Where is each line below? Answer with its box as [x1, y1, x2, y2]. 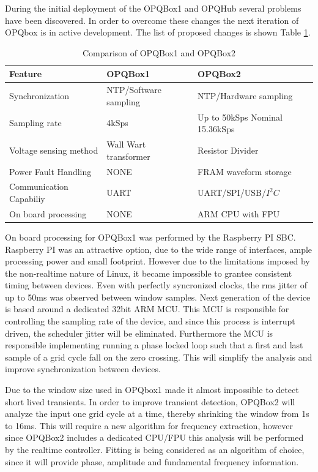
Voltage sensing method [9, 143, 98, 156]
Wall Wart [106, 138, 146, 151]
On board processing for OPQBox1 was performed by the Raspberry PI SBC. [5, 230, 296, 243]
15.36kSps [198, 122, 235, 135]
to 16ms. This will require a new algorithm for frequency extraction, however [5, 419, 293, 432]
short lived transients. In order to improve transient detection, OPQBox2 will [5, 395, 295, 408]
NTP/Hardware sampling [198, 89, 293, 102]
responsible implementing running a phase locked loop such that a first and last [5, 339, 303, 351]
